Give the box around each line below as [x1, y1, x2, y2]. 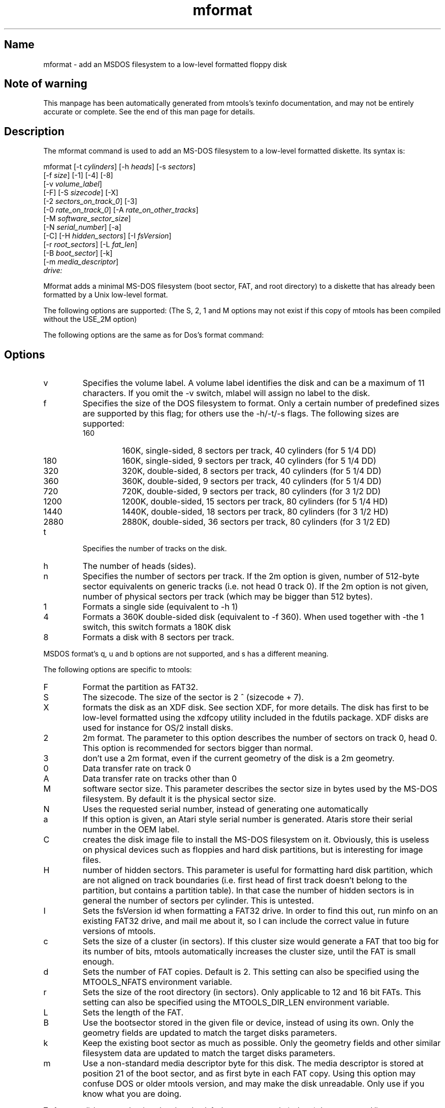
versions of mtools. [82, 926, 156, 937]
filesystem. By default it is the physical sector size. [82, 794, 276, 804]
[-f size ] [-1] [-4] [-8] [43, 171, 113, 180]
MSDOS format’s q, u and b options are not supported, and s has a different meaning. [43, 649, 329, 658]
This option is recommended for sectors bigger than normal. [82, 743, 313, 754]
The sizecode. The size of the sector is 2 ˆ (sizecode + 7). [82, 692, 304, 703]
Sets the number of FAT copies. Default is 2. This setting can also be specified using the [82, 967, 420, 977]
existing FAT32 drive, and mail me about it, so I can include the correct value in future [82, 916, 409, 926]
